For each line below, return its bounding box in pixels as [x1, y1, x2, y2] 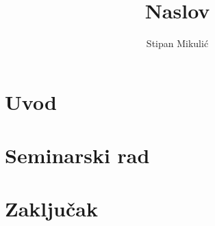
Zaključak [5, 195, 98, 223]
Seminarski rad [5, 141, 150, 169]
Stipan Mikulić [146, 36, 209, 51]
